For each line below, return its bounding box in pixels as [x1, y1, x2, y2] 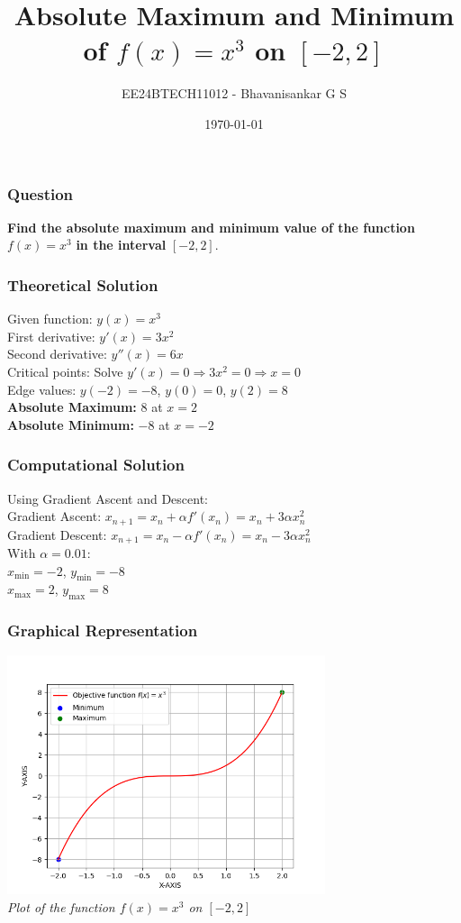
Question [7, 182, 74, 205]
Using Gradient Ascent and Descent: [7, 489, 208, 507]
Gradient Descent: [7, 525, 107, 544]
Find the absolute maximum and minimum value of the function [7, 217, 415, 236]
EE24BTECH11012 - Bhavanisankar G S [121, 84, 348, 103]
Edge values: [7, 379, 77, 398]
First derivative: [7, 326, 95, 345]
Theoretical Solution [7, 273, 158, 296]
